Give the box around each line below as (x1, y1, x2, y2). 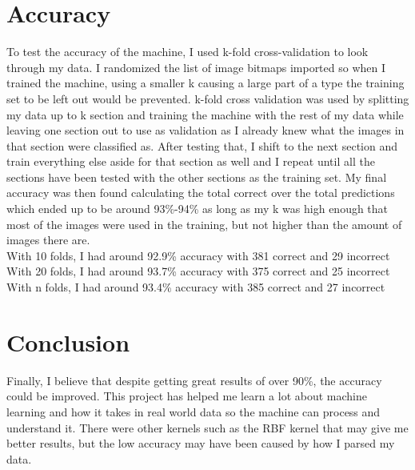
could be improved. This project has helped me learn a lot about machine (6, 388, 367, 404)
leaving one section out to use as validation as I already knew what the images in (6, 122, 405, 139)
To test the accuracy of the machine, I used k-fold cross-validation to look (6, 43, 369, 60)
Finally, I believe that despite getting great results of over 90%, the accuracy (6, 372, 382, 388)
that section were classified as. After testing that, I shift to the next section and (6, 137, 398, 154)
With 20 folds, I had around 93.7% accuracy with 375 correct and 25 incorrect (6, 263, 390, 279)
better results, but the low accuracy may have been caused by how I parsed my (6, 435, 395, 452)
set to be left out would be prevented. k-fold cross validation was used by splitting (6, 90, 409, 106)
